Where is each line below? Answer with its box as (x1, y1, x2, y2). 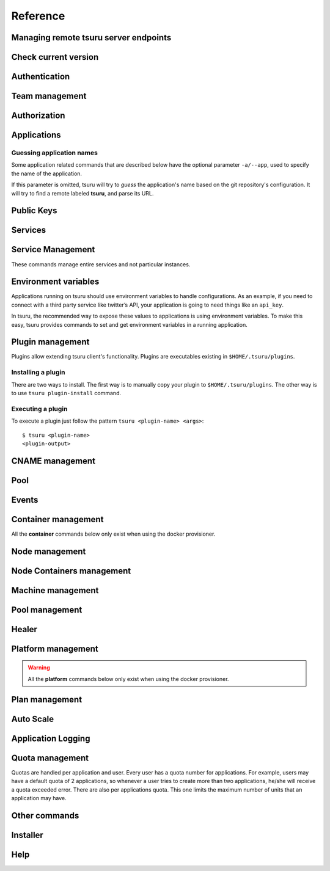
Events (11, 495, 38, 505)
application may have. (11, 794, 67, 801)
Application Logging (11, 733, 90, 743)
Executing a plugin (11, 404, 68, 413)
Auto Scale (11, 713, 54, 724)
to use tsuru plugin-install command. (11, 390, 122, 397)
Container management (11, 514, 104, 525)
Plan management (11, 694, 82, 705)
